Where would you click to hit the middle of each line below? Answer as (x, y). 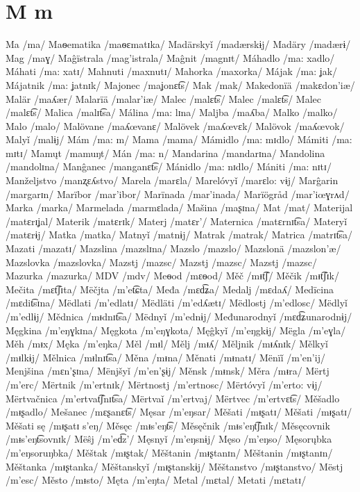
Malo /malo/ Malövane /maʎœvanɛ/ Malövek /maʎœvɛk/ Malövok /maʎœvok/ (175, 125)
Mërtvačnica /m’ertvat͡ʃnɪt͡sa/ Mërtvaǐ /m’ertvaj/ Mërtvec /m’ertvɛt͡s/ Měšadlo (173, 398)
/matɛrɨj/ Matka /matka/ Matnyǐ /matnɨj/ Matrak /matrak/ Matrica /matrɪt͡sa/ (179, 235)
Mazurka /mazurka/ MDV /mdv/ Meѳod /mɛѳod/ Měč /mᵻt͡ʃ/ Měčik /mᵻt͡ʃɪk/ (172, 276)
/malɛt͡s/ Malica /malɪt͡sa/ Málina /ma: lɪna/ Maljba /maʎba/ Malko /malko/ (172, 112)
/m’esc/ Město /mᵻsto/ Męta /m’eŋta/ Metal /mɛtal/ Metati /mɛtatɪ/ (156, 480)
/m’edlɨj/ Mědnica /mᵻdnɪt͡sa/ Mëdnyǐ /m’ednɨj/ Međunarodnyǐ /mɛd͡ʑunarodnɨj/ (179, 316)
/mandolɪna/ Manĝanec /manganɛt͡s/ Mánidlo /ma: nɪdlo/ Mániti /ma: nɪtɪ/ (169, 166)
